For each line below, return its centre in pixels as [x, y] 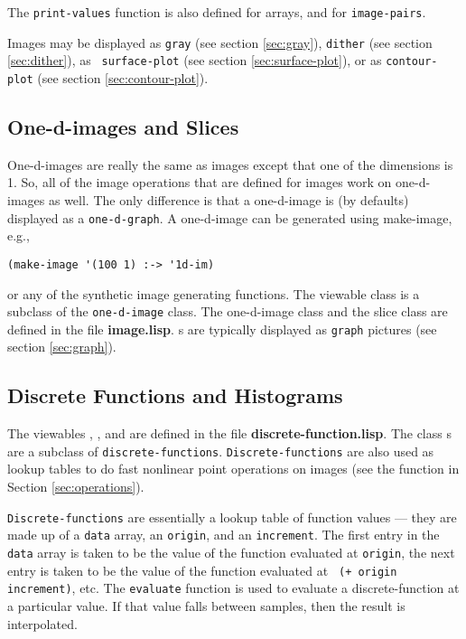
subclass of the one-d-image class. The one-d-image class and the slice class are [228, 311]
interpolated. [42, 623]
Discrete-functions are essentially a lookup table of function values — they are [232, 517]
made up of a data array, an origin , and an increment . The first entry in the [224, 535]
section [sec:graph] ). [62, 347]
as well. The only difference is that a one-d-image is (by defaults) [228, 200]
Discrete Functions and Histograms [175, 395]
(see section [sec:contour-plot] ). [123, 77]
